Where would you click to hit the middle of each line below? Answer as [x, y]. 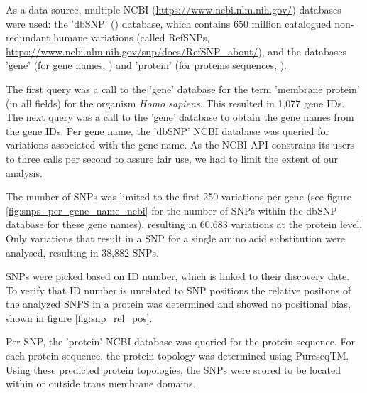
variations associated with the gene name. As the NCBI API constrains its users [180, 145]
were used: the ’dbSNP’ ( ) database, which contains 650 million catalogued [169, 23]
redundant [28, 37]
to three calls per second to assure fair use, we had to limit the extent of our [172, 158]
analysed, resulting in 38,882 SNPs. [82, 252]
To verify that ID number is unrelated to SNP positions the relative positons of [179, 290]
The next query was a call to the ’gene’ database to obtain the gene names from [180, 117]
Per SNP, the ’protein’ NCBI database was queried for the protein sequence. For [181, 341]
